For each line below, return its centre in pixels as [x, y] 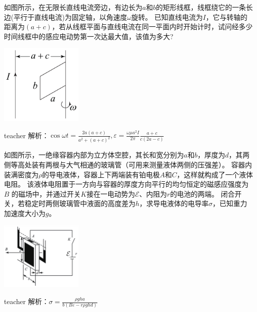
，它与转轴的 [227, 17]
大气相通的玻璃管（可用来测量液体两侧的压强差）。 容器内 [159, 164]
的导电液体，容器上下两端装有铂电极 [101, 174]
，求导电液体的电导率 [174, 203]
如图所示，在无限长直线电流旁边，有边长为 [73, 7]
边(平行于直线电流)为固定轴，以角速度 [65, 17]
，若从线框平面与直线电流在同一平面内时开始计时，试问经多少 [152, 26]
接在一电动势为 [111, 193]
